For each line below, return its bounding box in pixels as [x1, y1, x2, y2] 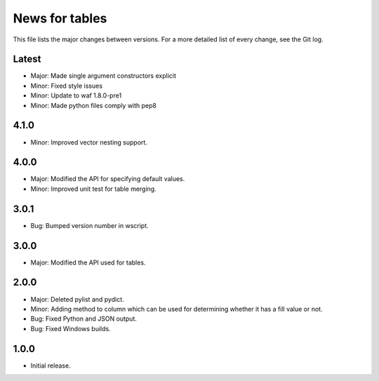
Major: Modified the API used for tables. [30, 258, 146, 267]
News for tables [13, 11, 107, 26]
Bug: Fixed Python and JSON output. [30, 314, 137, 323]
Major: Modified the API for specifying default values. [30, 175, 185, 183]
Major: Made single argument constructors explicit [30, 72, 177, 80]
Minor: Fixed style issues [30, 81, 103, 90]
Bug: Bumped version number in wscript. [30, 221, 149, 229]
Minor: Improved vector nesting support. [30, 138, 147, 147]
